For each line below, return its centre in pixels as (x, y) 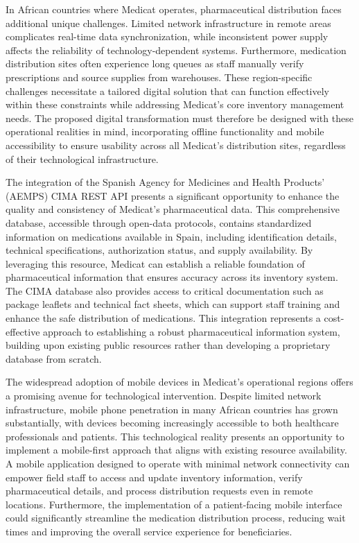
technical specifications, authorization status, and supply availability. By (159, 250)
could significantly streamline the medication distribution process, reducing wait (176, 518)
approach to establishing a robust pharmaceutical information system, (192, 331)
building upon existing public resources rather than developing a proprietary (168, 345)
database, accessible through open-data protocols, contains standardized (159, 222)
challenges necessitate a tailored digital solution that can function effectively (167, 90)
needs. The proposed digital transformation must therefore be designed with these (179, 118)
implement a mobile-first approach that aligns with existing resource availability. (176, 450)
